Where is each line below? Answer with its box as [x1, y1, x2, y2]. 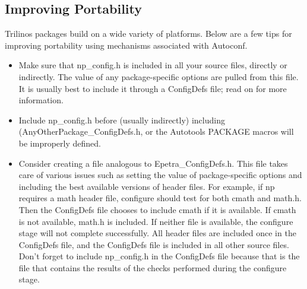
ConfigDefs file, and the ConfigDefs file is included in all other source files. [18, 238, 289, 250]
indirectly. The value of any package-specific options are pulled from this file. [18, 70, 299, 82]
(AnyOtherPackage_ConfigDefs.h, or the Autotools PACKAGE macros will [18, 125, 294, 138]
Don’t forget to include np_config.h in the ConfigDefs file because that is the [18, 250, 300, 262]
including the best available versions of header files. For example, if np [18, 180, 275, 192]
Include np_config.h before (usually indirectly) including [18, 113, 225, 126]
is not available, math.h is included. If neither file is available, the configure [18, 215, 293, 227]
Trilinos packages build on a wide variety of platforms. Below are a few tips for [5, 27, 292, 40]
